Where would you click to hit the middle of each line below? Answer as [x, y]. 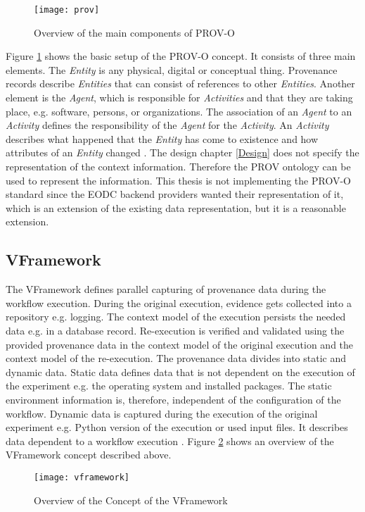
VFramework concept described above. [89, 455]
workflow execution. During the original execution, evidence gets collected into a [179, 302]
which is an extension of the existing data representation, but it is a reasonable [176, 207]
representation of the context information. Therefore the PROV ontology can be [178, 166]
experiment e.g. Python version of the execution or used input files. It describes [177, 427]
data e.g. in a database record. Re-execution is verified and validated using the [175, 330]
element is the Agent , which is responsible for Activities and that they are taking [179, 98]
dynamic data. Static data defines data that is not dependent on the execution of [180, 371]
